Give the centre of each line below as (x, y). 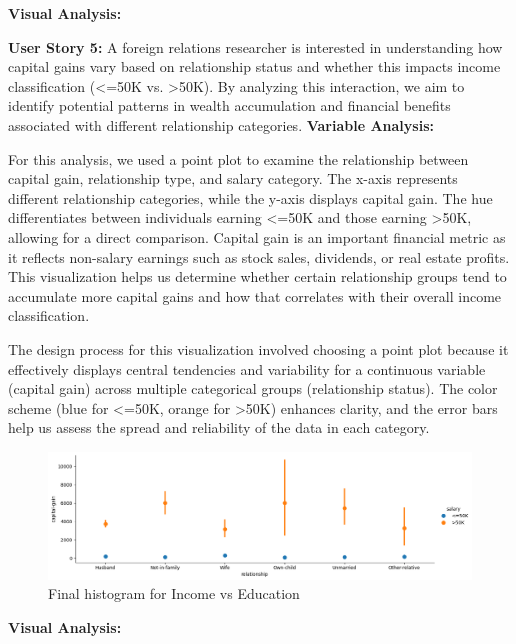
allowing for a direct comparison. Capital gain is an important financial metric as (257, 236)
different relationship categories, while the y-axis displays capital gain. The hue (250, 197)
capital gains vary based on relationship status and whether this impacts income (254, 66)
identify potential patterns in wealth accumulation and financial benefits (229, 105)
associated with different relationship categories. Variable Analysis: (221, 124)
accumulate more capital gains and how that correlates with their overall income (255, 295)
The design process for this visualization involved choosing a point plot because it (258, 348)
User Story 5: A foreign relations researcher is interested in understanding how (255, 46)
